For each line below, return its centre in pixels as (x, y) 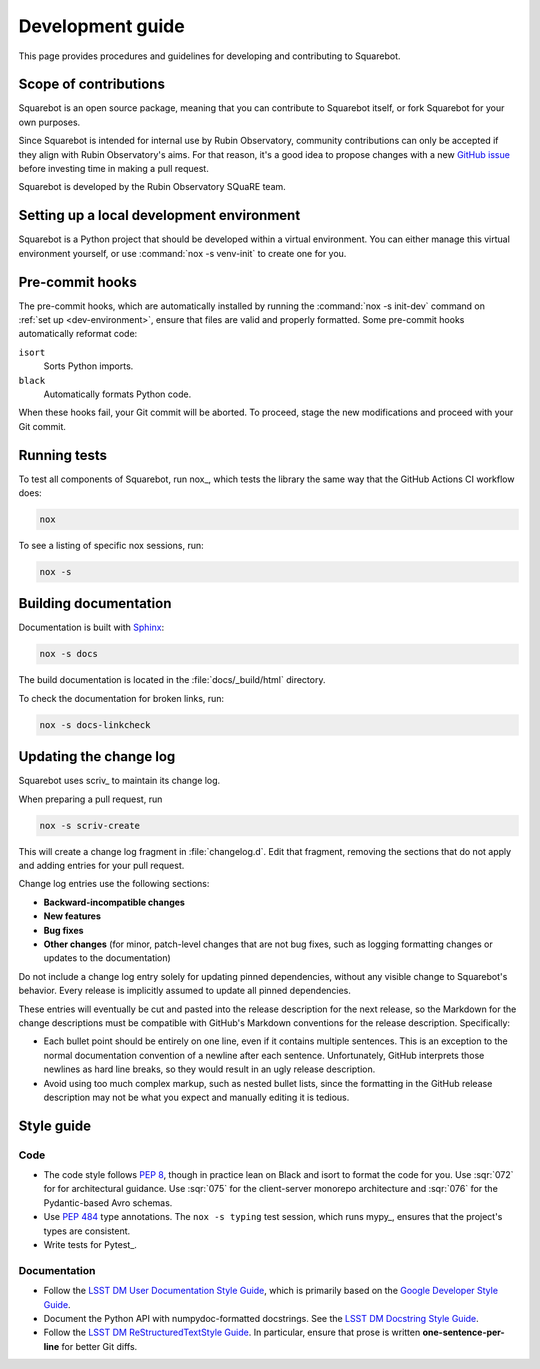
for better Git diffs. (99, 1346)
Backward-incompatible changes (114, 902)
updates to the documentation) (107, 958)
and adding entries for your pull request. (101, 866)
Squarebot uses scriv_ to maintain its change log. (119, 781)
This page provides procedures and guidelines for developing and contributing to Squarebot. (209, 56)
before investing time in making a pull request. (113, 169)
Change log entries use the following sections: (114, 884)
